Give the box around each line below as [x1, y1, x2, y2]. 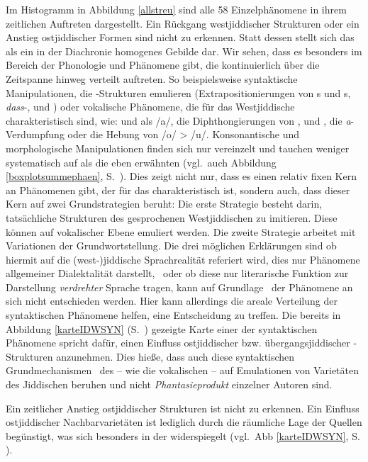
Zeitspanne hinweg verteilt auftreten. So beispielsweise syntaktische [6, 71, 298, 86]
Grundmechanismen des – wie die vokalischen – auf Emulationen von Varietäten [6, 363, 359, 378]
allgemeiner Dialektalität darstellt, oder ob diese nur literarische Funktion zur [6, 266, 349, 281]
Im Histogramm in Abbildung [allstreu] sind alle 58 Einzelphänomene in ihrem [6, 2, 347, 16]
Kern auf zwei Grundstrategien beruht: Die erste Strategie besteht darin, [6, 196, 323, 211]
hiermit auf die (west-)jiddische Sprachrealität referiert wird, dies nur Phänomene [6, 252, 360, 266]
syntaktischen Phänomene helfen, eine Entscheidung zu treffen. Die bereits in [6, 308, 341, 322]
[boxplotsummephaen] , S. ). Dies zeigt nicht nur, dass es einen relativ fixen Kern [6, 169, 357, 184]
